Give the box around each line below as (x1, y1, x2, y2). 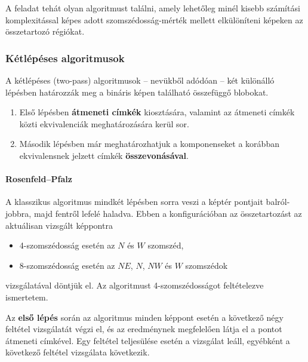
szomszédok (185, 259, 228, 271)
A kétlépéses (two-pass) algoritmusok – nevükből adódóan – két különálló (5, 74, 275, 86)
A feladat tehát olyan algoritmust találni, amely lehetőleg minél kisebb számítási (5, 2, 300, 14)
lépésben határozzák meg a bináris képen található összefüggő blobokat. (5, 85, 269, 98)
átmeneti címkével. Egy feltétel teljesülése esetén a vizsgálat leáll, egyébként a (5, 334, 290, 346)
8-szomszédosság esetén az (19, 259, 115, 271)
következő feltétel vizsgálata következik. (5, 346, 150, 358)
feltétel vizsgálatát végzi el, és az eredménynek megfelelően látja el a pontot (5, 323, 282, 335)
